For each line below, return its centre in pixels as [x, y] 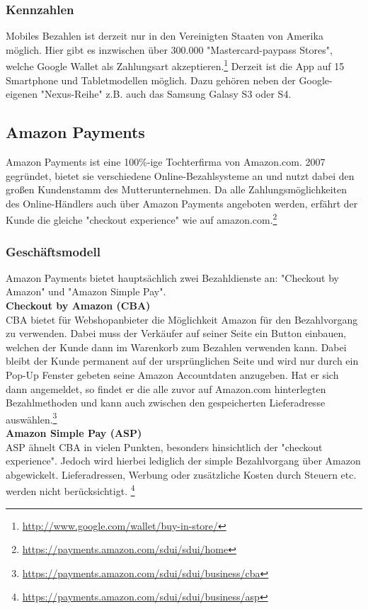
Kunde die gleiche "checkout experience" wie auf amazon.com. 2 [142, 219]
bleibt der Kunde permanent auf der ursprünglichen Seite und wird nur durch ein [182, 361]
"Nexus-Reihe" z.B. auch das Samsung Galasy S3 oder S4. [166, 94]
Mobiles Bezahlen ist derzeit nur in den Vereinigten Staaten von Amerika [165, 36]
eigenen [22, 94]
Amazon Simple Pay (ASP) [74, 433]
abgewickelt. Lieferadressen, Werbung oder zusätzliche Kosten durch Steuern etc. [181, 474]
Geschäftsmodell [53, 251]
